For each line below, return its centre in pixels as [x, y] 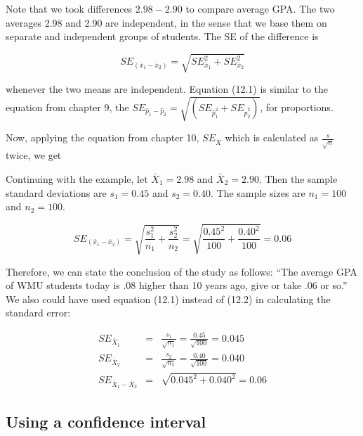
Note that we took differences [69, 8]
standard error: [38, 313]
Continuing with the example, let [77, 179]
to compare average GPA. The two [260, 8]
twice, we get [34, 155]
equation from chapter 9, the [67, 107]
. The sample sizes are [258, 192]
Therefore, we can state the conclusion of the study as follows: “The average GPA [181, 271]
